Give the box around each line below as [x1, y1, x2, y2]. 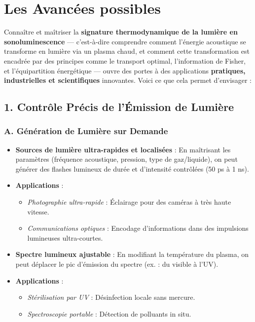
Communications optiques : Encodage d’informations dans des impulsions [27, 223, 249, 233]
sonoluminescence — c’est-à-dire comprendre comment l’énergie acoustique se [4, 36, 246, 46]
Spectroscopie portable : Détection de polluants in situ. [27, 308, 191, 319]
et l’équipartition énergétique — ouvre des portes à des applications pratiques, [4, 65, 246, 75]
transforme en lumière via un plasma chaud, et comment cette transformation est [4, 46, 250, 56]
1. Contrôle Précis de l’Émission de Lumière [4, 99, 234, 114]
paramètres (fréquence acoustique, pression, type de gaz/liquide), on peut [15, 154, 238, 164]
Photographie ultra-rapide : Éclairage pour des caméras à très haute [27, 197, 231, 207]
